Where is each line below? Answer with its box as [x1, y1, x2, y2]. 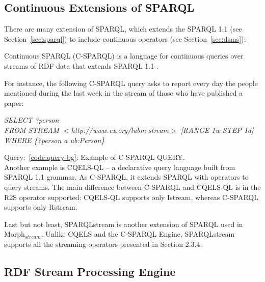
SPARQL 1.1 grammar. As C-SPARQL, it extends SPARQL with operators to [4, 172, 249, 182]
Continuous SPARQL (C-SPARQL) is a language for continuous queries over [4, 50, 244, 61]
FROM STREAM [4, 124, 59, 135]
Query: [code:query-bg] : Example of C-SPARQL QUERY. [4, 152, 185, 162]
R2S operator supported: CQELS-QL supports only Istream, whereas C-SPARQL [4, 191, 259, 202]
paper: [4, 97, 24, 108]
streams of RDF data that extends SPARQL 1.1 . [4, 60, 158, 71]
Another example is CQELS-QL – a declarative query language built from [4, 161, 235, 172]
